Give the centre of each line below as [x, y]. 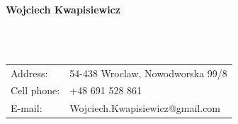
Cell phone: [35, 90]
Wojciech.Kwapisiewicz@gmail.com [145, 108]
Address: [29, 73]
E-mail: [27, 108]
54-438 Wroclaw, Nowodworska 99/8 [148, 73]
